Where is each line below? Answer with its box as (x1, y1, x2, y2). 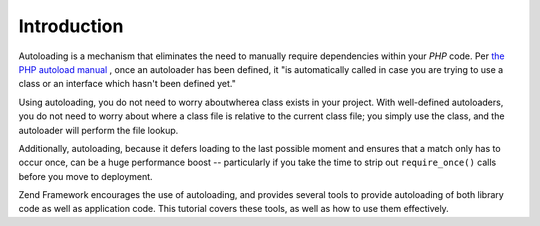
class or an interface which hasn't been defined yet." (18, 78, 237, 90)
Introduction (18, 15, 124, 37)
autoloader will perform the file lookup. (18, 124, 179, 136)
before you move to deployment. (18, 170, 154, 182)
